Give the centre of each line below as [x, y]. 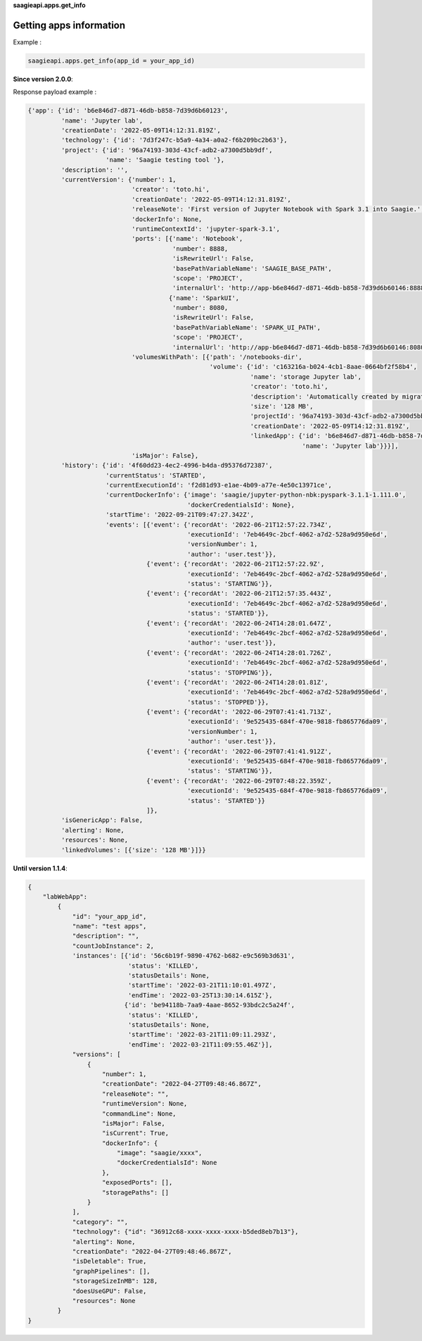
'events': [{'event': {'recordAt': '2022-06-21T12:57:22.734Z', [219, 524]
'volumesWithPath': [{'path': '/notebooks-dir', [217, 357]
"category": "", [100, 1222]
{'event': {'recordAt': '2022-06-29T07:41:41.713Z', [239, 712]
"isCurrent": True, [135, 1133]
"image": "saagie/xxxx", [159, 1153]
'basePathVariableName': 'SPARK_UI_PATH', [247, 327]
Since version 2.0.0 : [43, 79]
